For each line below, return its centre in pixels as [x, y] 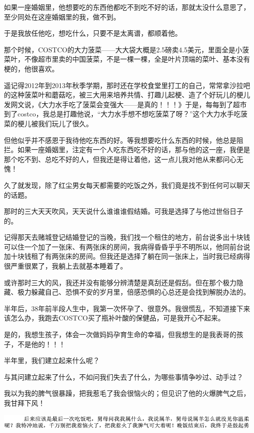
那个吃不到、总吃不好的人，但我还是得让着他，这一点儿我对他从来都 [113, 159]
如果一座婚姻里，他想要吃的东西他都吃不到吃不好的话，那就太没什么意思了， [127, 7]
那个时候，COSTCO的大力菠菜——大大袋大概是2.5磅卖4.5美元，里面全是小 [123, 49]
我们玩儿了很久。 [65, 123]
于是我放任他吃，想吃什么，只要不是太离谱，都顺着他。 [93, 33]
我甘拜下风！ [24, 403]
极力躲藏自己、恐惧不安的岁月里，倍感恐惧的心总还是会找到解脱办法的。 [134, 292]
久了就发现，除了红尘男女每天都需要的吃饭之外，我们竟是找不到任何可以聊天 [127, 185]
